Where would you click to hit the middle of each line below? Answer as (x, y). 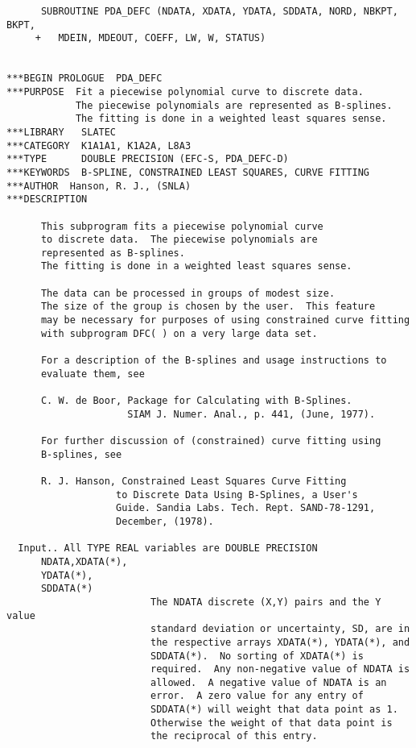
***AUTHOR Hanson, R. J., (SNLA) (99, 186)
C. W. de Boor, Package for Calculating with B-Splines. (196, 401)
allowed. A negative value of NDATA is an (268, 682)
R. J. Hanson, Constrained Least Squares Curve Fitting (194, 481)
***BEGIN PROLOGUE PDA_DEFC (84, 79)
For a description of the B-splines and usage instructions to (214, 361)
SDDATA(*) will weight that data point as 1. (274, 710)
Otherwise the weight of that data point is (271, 723)
